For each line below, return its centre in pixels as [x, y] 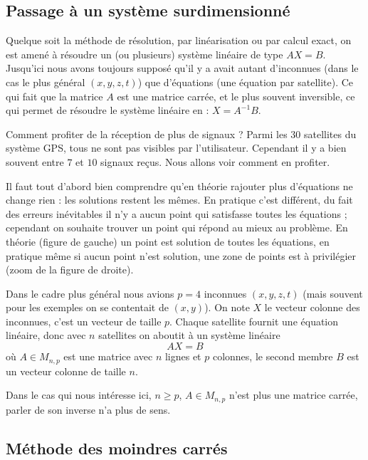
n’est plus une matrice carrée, [293, 395]
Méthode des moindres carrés [117, 448]
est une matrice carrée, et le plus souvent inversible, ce [236, 96]
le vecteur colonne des [312, 307]
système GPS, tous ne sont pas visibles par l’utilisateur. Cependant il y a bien [176, 148]
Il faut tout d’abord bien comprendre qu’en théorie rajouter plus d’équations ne [179, 185]
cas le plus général [46, 82]
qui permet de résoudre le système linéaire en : [107, 110]
